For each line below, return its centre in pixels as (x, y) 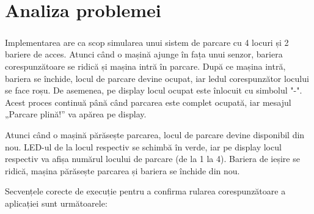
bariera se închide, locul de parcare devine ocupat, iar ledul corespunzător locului (157, 78)
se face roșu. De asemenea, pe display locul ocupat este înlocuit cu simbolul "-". (154, 90)
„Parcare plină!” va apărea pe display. (76, 114)
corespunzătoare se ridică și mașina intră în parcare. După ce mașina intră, (145, 66)
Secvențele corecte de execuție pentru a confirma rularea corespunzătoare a (145, 191)
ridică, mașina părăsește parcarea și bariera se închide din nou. (122, 170)
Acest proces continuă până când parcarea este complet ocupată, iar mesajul (148, 102)
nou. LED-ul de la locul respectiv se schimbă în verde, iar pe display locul (143, 146)
